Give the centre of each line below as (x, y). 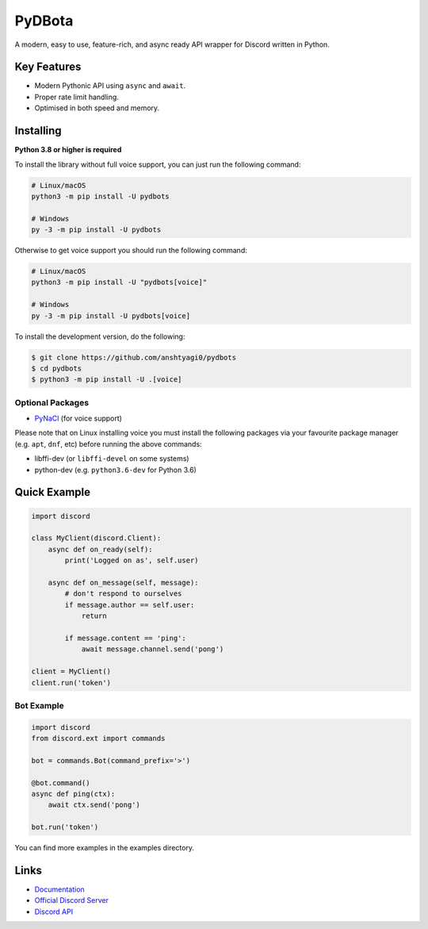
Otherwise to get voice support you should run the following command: (131, 251)
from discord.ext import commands (98, 739)
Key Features (48, 67)
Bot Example (40, 705)
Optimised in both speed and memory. (97, 108)
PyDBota (44, 21)
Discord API (54, 912)
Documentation (59, 889)
